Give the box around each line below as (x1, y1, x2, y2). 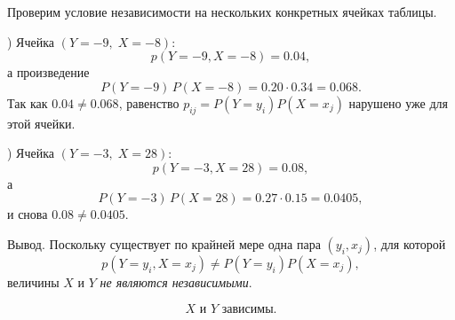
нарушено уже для (348, 93, 448, 112)
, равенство (118, 93, 180, 112)
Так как (7, 93, 48, 112)
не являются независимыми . (100, 272, 252, 291)
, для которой (373, 234, 446, 253)
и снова (7, 205, 48, 223)
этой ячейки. (7, 113, 76, 132)
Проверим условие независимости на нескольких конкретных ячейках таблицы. (7, 3, 437, 20)
